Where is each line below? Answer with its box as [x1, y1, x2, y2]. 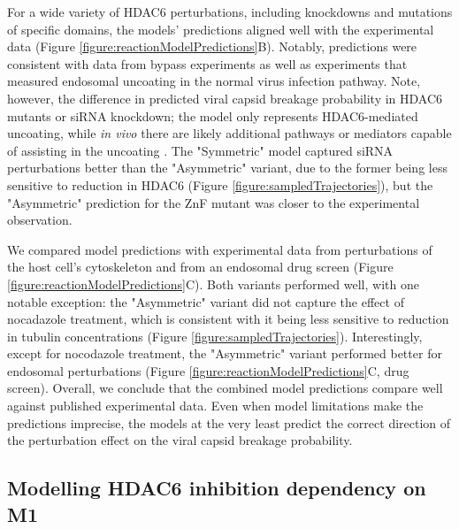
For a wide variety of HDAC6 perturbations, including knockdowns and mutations [7, 3, 453, 20]
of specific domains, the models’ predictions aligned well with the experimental [7, 19, 434, 38]
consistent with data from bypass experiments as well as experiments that [7, 54, 408, 73]
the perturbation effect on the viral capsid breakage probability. [7, 431, 353, 449]
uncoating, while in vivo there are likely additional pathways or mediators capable [7, 124, 452, 142]
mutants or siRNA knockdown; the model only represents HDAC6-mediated [7, 106, 418, 125]
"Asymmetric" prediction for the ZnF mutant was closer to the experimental [7, 193, 420, 211]
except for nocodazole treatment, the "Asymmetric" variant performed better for [7, 344, 442, 363]
